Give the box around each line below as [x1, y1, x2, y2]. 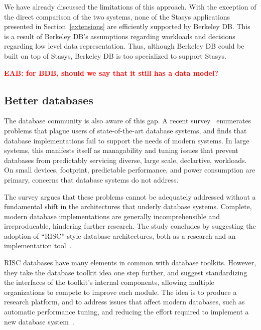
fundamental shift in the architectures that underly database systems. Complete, [4, 201, 252, 212]
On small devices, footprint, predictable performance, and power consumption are [4, 164, 255, 175]
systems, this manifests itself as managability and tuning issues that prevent [4, 145, 238, 155]
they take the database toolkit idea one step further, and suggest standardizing [4, 267, 247, 277]
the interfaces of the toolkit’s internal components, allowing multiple [4, 277, 214, 287]
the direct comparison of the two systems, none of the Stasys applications [4, 11, 230, 22]
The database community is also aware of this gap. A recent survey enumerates [4, 115, 251, 126]
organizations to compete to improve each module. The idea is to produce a [4, 286, 237, 297]
